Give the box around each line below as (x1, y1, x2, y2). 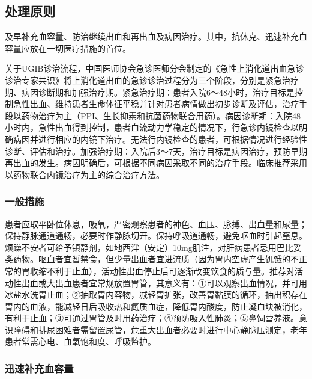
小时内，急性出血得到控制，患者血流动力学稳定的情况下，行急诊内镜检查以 (5, 121, 299, 134)
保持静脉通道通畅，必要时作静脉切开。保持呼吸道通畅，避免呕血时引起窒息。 (5, 229, 307, 242)
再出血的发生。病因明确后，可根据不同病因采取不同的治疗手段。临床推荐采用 (5, 156, 307, 169)
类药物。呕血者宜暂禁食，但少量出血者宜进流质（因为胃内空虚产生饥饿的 (5, 253, 290, 265)
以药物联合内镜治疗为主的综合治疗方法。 (5, 168, 164, 180)
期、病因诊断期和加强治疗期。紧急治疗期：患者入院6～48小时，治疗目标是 (5, 85, 295, 98)
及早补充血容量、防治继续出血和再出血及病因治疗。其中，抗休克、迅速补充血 (5, 30, 307, 43)
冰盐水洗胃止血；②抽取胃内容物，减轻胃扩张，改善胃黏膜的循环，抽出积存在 (5, 288, 307, 301)
